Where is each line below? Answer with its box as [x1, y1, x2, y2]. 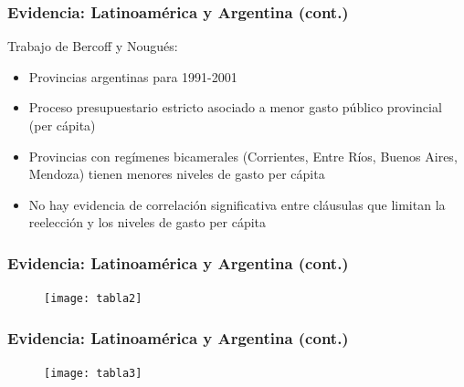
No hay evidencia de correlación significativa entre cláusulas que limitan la [28, 194, 446, 214]
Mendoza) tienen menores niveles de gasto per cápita [28, 164, 325, 183]
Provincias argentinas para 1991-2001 [28, 67, 237, 86]
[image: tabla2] [44, 292, 142, 306]
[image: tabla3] [44, 367, 142, 381]
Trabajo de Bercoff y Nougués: [7, 37, 178, 56]
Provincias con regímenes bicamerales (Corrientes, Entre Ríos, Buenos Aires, [28, 146, 458, 165]
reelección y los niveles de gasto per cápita [28, 213, 267, 232]
